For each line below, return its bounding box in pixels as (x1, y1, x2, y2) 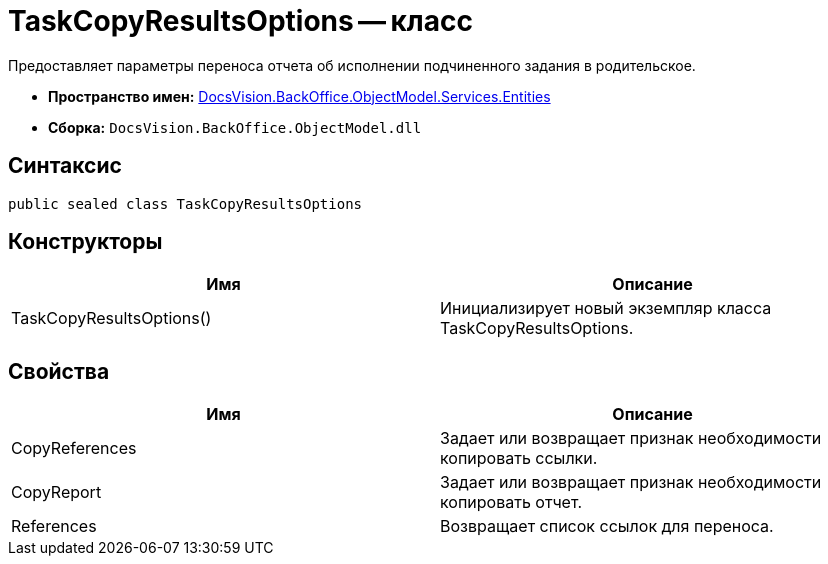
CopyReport (11, 482, 102, 503)
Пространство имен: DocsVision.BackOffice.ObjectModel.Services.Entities (48, 87, 551, 105)
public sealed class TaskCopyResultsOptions (8, 195, 363, 212)
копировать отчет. (440, 492, 583, 513)
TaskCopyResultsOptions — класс (8, 4, 473, 38)
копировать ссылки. (440, 448, 598, 469)
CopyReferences (11, 438, 137, 459)
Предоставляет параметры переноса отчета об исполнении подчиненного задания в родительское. (8, 56, 696, 74)
